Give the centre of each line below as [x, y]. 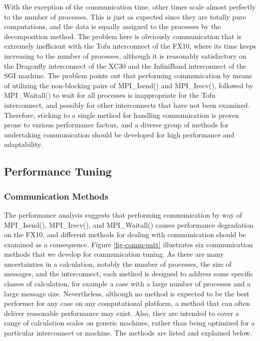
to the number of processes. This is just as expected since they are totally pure [125, 16]
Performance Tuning [58, 171]
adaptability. [23, 144]
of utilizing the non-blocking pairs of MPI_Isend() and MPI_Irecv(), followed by [129, 85]
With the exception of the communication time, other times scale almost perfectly [130, 7]
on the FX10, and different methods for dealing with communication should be [125, 234]
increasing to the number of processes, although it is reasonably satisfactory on [125, 55]
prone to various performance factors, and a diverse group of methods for [116, 125]
